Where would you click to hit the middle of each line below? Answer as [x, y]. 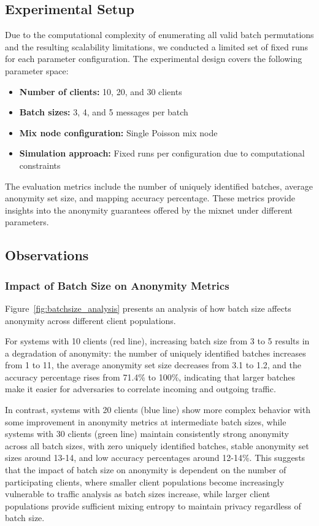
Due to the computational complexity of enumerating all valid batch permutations [159, 35]
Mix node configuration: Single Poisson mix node [118, 132]
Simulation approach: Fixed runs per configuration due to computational [162, 153]
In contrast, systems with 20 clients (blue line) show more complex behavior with [158, 410]
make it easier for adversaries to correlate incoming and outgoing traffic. [140, 389]
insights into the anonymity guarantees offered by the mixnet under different [149, 210]
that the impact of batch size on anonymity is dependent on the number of [146, 470]
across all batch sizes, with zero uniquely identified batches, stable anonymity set [157, 445]
